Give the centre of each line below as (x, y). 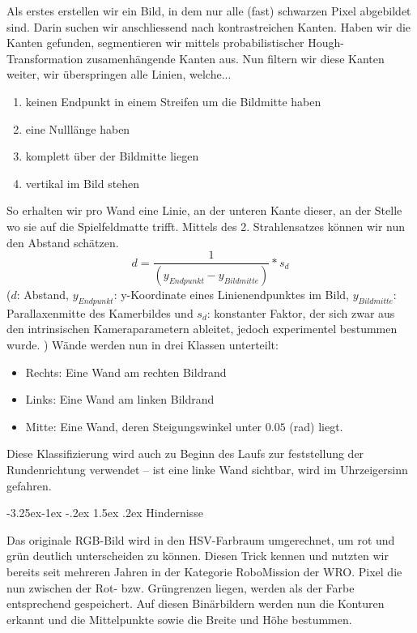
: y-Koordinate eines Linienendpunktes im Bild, (231, 295)
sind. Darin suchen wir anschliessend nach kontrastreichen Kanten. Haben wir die (209, 26)
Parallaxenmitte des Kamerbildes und (100, 312)
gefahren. (29, 485)
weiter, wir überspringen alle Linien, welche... (119, 74)
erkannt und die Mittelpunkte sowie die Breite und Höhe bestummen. (179, 619)
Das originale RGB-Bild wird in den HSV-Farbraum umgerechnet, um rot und (201, 539)
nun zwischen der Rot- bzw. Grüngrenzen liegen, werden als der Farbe (181, 587)
